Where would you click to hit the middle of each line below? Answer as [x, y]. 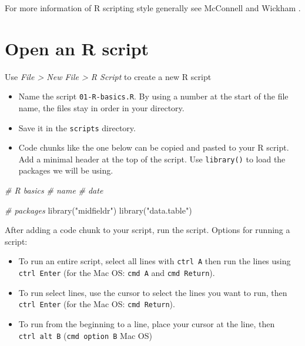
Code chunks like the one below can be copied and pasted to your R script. [154, 147]
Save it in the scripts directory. [77, 127]
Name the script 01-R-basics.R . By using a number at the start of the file [153, 96]
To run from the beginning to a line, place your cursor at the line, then [147, 324]
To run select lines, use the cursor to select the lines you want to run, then [153, 292]
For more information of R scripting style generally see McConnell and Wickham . [153, 8]
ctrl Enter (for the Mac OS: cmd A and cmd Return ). [117, 273]
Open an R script [77, 48]
